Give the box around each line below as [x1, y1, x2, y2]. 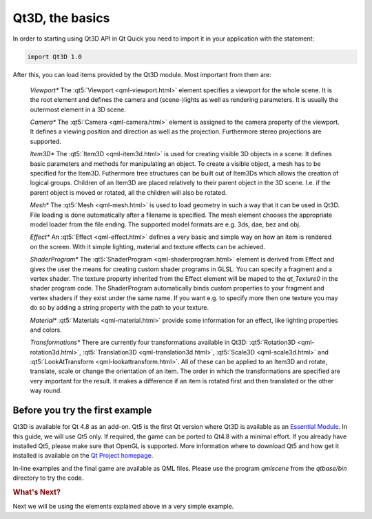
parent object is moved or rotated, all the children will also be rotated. [30, 188, 227, 196]
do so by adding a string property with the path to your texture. [30, 304, 209, 312]
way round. [30, 386, 62, 395]
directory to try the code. [12, 474, 84, 482]
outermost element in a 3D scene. [30, 105, 127, 114]
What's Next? [12, 487, 61, 497]
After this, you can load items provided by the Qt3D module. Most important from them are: [12, 70, 271, 78]
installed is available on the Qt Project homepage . [12, 452, 154, 460]
